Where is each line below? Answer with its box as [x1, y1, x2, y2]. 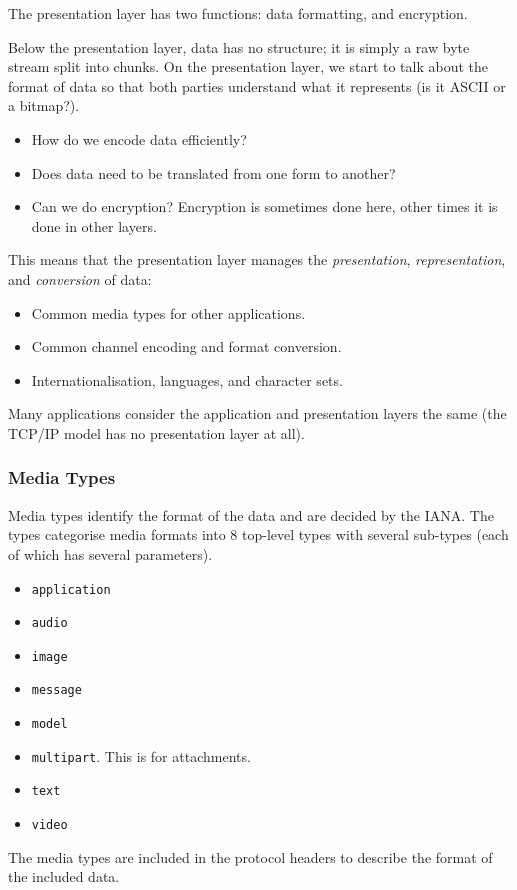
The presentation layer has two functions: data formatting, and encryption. [8, 3, 468, 23]
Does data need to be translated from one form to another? [31, 162, 396, 183]
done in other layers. [31, 215, 157, 236]
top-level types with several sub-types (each [242, 524, 509, 545]
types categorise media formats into [8, 524, 226, 545]
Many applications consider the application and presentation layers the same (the [8, 403, 507, 424]
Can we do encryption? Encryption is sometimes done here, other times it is [31, 196, 498, 217]
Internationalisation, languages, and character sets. [31, 369, 343, 390]
